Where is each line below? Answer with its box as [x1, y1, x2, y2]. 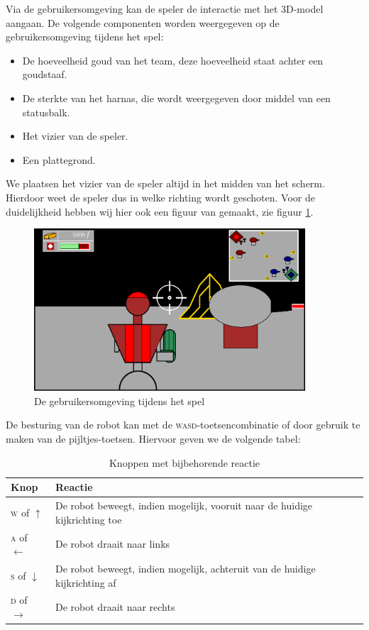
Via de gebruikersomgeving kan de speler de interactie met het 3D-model [6, 1, 324, 16]
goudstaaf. [22, 67, 67, 82]
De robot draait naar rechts [55, 599, 175, 614]
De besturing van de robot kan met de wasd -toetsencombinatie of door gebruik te [6, 417, 360, 432]
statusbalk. [22, 104, 70, 119]
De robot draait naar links [55, 536, 170, 551]
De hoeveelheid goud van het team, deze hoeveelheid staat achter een [22, 52, 324, 67]
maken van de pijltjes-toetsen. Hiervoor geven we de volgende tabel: [6, 431, 301, 446]
